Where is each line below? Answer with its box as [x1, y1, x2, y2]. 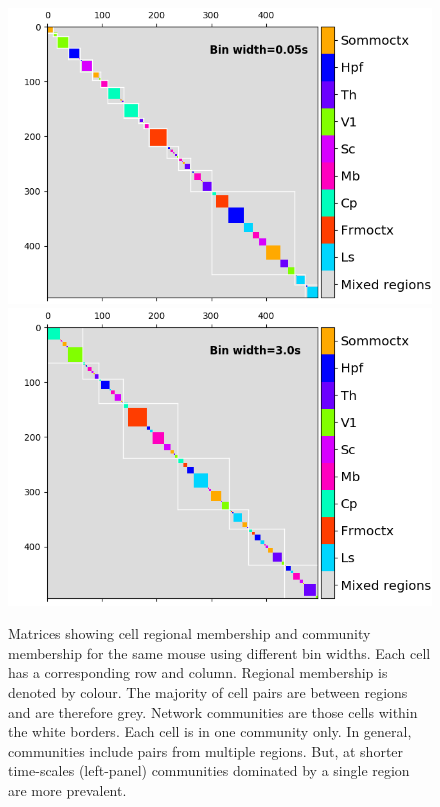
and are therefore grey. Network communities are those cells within [8, 701, 418, 722]
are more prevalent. [8, 779, 127, 800]
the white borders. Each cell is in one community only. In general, [8, 721, 412, 742]
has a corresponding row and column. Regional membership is [8, 662, 388, 683]
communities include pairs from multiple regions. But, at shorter [8, 740, 404, 761]
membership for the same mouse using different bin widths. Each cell [8, 642, 431, 663]
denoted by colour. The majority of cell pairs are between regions [8, 681, 408, 702]
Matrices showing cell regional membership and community [8, 623, 371, 644]
